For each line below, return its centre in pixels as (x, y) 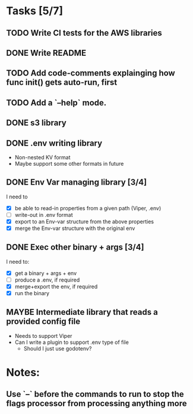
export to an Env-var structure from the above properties (84, 222)
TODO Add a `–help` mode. (56, 102)
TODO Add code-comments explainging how (91, 73)
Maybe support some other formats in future (69, 163)
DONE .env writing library (54, 143)
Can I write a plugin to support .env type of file (72, 342)
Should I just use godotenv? (58, 348)
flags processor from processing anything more (96, 404)
